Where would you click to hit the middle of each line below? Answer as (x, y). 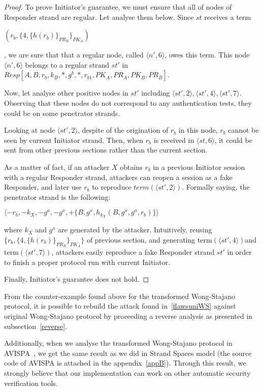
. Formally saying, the (216, 187)
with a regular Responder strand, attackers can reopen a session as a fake (118, 177)
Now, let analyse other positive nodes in (66, 93)
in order (239, 251)
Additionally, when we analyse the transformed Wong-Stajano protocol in (118, 343)
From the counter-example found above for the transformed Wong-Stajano (120, 296)
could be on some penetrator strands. (62, 113)
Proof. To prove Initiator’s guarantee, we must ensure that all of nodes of (118, 7)
